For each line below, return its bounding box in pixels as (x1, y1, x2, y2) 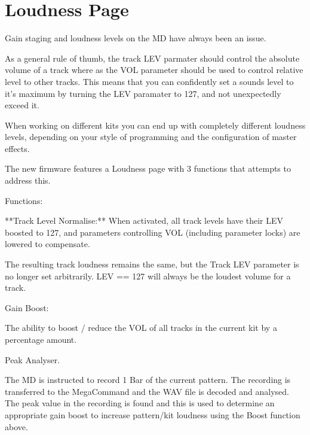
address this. (5, 174, 51, 187)
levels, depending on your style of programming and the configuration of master (5, 130, 297, 143)
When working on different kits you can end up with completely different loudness (5, 118, 306, 131)
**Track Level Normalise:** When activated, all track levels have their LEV (5, 214, 283, 227)
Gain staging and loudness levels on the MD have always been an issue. (5, 32, 266, 44)
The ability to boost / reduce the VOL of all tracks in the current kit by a (5, 321, 277, 334)
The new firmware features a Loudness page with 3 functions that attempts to (5, 162, 291, 175)
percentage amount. (5, 333, 77, 345)
